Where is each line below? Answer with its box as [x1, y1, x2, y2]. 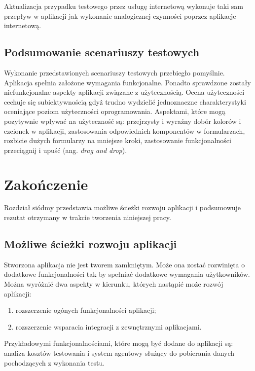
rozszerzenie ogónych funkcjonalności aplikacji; [15, 305, 156, 315]
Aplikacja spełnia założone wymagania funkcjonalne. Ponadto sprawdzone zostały [4, 77, 251, 87]
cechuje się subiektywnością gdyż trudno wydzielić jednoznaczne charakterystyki [4, 96, 246, 107]
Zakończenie [4, 174, 88, 194]
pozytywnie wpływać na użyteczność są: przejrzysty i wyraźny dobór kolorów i [4, 115, 241, 126]
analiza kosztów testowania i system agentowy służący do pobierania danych [4, 348, 235, 358]
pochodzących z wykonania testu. [4, 357, 105, 368]
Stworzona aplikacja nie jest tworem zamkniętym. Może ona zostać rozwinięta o [4, 259, 245, 269]
